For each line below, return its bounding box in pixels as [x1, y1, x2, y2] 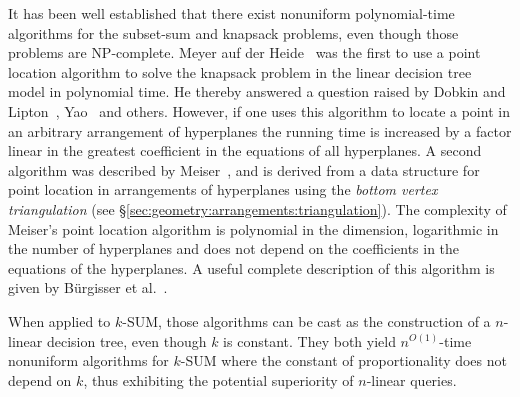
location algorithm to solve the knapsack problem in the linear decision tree [8, 61, 472, 82]
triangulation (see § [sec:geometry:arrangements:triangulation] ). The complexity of [8, 198, 507, 219]
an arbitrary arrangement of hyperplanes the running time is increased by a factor [8, 120, 512, 141]
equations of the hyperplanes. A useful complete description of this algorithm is [8, 257, 495, 278]
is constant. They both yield [223, 330, 396, 351]
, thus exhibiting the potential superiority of [83, 369, 354, 390]
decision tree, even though [46, 330, 207, 351]
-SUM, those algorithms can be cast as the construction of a [122, 310, 491, 331]
